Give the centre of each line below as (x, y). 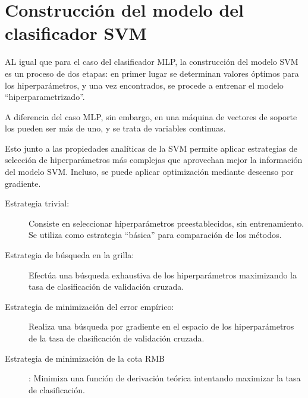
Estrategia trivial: (37, 203)
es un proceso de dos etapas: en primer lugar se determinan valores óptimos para (152, 73)
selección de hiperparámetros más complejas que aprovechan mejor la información (154, 160)
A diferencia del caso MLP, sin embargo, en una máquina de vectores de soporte (151, 116)
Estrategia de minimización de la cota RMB (85, 358)
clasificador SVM (76, 33)
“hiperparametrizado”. (45, 97)
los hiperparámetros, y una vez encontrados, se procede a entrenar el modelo (144, 85)
